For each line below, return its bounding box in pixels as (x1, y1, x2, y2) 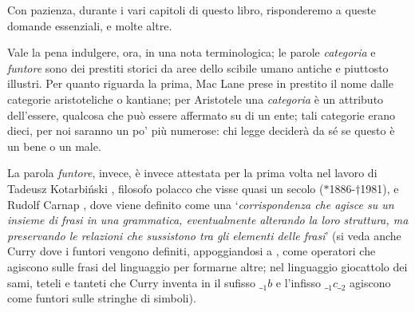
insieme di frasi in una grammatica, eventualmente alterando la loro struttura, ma (7, 211, 409, 228)
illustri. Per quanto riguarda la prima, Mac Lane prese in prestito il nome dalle (7, 75, 393, 92)
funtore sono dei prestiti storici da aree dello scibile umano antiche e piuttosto (7, 59, 389, 76)
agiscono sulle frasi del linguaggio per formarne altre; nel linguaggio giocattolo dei (7, 258, 408, 274)
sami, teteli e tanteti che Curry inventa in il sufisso (7, 274, 256, 290)
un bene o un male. (7, 137, 101, 154)
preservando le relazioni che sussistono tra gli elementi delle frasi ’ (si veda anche (7, 227, 401, 243)
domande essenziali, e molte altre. (7, 17, 172, 34)
